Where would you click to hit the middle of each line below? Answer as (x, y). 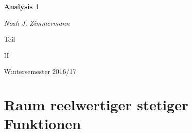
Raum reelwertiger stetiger (96, 105)
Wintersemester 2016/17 (40, 71)
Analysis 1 (22, 6)
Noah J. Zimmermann (37, 22)
